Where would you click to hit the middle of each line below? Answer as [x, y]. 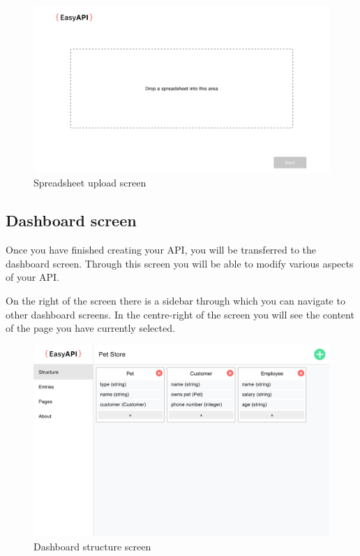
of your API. [32, 277]
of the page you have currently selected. [90, 328]
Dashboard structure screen [92, 546]
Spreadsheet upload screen [90, 183]
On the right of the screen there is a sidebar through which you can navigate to [175, 300]
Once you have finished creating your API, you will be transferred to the [161, 250]
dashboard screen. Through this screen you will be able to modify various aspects [180, 263]
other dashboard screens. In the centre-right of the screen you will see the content [180, 314]
